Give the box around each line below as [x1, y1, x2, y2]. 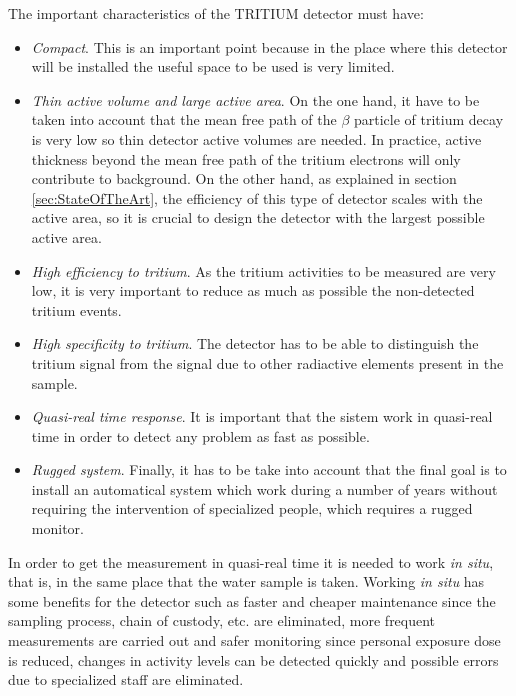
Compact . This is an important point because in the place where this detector [31, 36, 508, 57]
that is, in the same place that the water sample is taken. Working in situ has [8, 571, 485, 592]
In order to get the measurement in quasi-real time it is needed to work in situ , [8, 551, 494, 572]
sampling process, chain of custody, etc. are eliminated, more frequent [8, 610, 436, 631]
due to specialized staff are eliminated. [8, 669, 244, 690]
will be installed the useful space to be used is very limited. [31, 56, 395, 77]
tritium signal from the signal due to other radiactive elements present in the [31, 352, 504, 373]
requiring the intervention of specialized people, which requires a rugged [31, 498, 473, 519]
